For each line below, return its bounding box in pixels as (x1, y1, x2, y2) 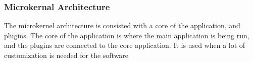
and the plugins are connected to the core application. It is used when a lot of (4, 40, 245, 50)
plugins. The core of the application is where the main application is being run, (4, 30, 249, 40)
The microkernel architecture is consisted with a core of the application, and (4, 20, 240, 31)
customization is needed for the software (4, 50, 129, 60)
